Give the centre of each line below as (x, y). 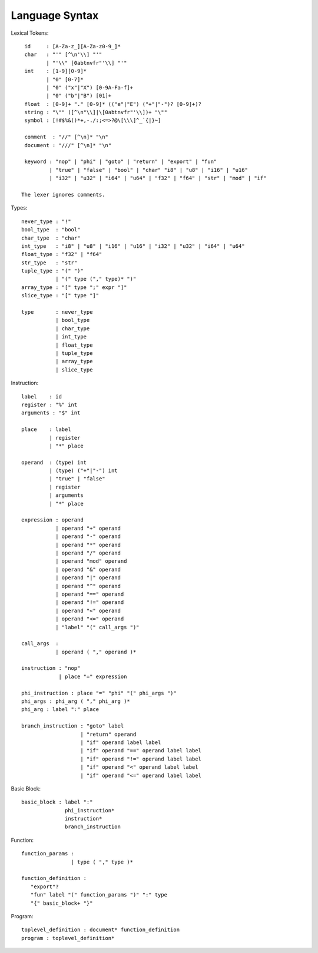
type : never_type (57, 312)
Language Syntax (55, 15)
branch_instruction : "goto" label (73, 726)
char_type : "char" (51, 238)
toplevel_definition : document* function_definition (100, 930)
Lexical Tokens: (30, 33)
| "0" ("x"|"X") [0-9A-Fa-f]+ (90, 87)
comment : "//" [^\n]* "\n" (67, 137)
